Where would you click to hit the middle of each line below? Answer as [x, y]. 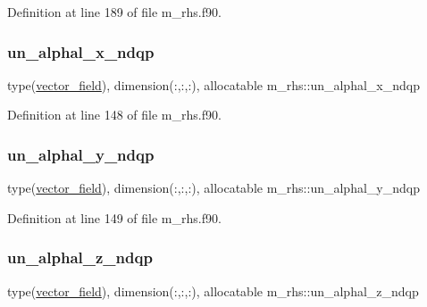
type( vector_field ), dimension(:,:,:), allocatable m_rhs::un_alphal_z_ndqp [213, 290]
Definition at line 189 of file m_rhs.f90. [114, 12]
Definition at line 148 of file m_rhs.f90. [114, 115]
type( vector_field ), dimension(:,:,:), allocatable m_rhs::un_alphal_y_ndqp [213, 188]
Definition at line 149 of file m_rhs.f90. [114, 217]
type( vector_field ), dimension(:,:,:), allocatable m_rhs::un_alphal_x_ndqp [213, 84]
